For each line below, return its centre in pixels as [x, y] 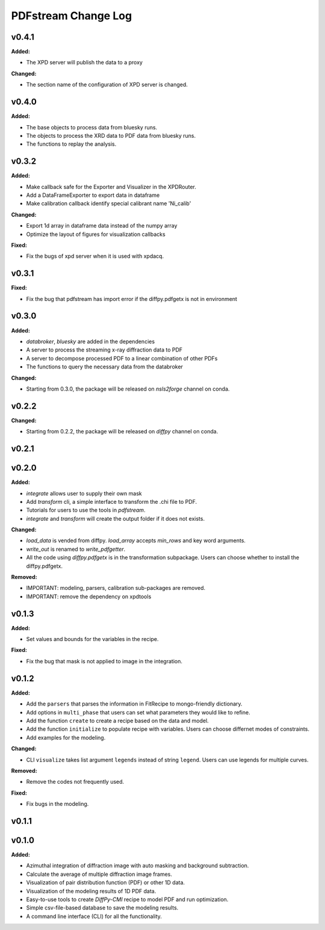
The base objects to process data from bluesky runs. [92, 127]
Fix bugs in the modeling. [57, 804]
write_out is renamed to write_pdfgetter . [76, 549]
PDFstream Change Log [72, 16]
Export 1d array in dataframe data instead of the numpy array [102, 226]
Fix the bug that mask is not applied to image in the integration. [104, 661]
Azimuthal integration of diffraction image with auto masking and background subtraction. [138, 866]
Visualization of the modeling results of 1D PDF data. [91, 891]
